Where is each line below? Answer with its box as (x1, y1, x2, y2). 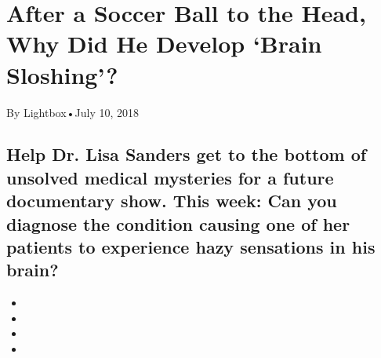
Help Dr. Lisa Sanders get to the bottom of (6, 142, 367, 166)
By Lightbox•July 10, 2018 (6, 104, 139, 120)
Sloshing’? (6, 58, 118, 90)
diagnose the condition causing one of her (6, 211, 350, 236)
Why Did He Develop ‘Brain (6, 27, 322, 60)
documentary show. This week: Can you (6, 188, 337, 213)
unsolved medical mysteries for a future (6, 165, 334, 189)
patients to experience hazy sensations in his (6, 235, 376, 259)
